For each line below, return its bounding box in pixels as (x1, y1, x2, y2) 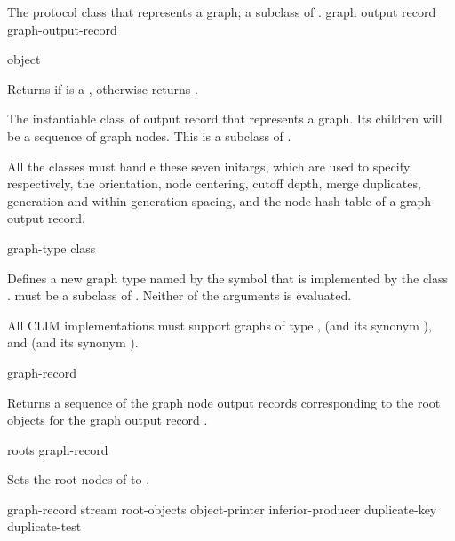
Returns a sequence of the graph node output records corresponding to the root (7, 393, 441, 411)
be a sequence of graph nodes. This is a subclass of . (7, 126, 291, 145)
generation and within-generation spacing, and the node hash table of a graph (7, 191, 432, 210)
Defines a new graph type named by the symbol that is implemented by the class (7, 268, 449, 287)
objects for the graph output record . (7, 410, 208, 429)
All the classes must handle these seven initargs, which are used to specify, (7, 156, 413, 175)
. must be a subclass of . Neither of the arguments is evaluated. (7, 286, 352, 305)
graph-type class (7, 238, 96, 257)
